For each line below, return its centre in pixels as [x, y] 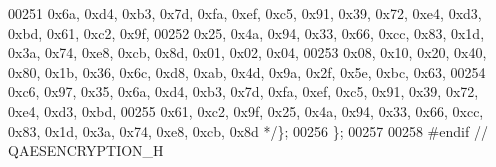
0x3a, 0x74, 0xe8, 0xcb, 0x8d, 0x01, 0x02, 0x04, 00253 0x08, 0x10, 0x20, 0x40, [247, 52]
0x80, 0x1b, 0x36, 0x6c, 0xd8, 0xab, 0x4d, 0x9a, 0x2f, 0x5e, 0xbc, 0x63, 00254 [247, 71]
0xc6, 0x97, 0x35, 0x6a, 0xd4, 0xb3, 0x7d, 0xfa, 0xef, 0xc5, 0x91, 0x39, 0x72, [243, 91]
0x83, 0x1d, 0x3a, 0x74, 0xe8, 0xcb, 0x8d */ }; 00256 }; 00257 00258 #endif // [248, 130]
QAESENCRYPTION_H [86, 150]
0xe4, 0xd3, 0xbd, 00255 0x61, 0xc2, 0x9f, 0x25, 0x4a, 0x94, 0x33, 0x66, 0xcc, [246, 110]
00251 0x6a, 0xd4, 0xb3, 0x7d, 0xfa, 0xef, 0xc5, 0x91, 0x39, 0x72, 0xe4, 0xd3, [245, 13]
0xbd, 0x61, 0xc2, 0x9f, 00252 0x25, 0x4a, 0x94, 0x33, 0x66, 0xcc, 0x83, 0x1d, [246, 32]
